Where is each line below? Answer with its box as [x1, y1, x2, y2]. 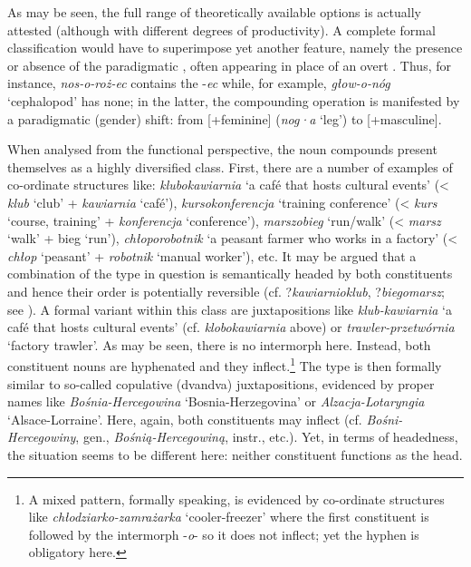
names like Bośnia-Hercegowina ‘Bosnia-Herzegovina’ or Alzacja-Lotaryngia [7, 392, 425, 411]
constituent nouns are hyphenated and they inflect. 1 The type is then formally [7, 354, 442, 375]
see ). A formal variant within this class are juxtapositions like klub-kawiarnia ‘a [7, 299, 452, 318]
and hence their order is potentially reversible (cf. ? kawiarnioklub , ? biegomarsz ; [7, 281, 445, 300]
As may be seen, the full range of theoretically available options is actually [7, 3, 421, 21]
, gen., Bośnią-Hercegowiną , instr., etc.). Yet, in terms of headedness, [75, 427, 458, 446]
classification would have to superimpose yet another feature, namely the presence [7, 38, 463, 57]
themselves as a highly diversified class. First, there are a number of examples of [7, 157, 453, 176]
